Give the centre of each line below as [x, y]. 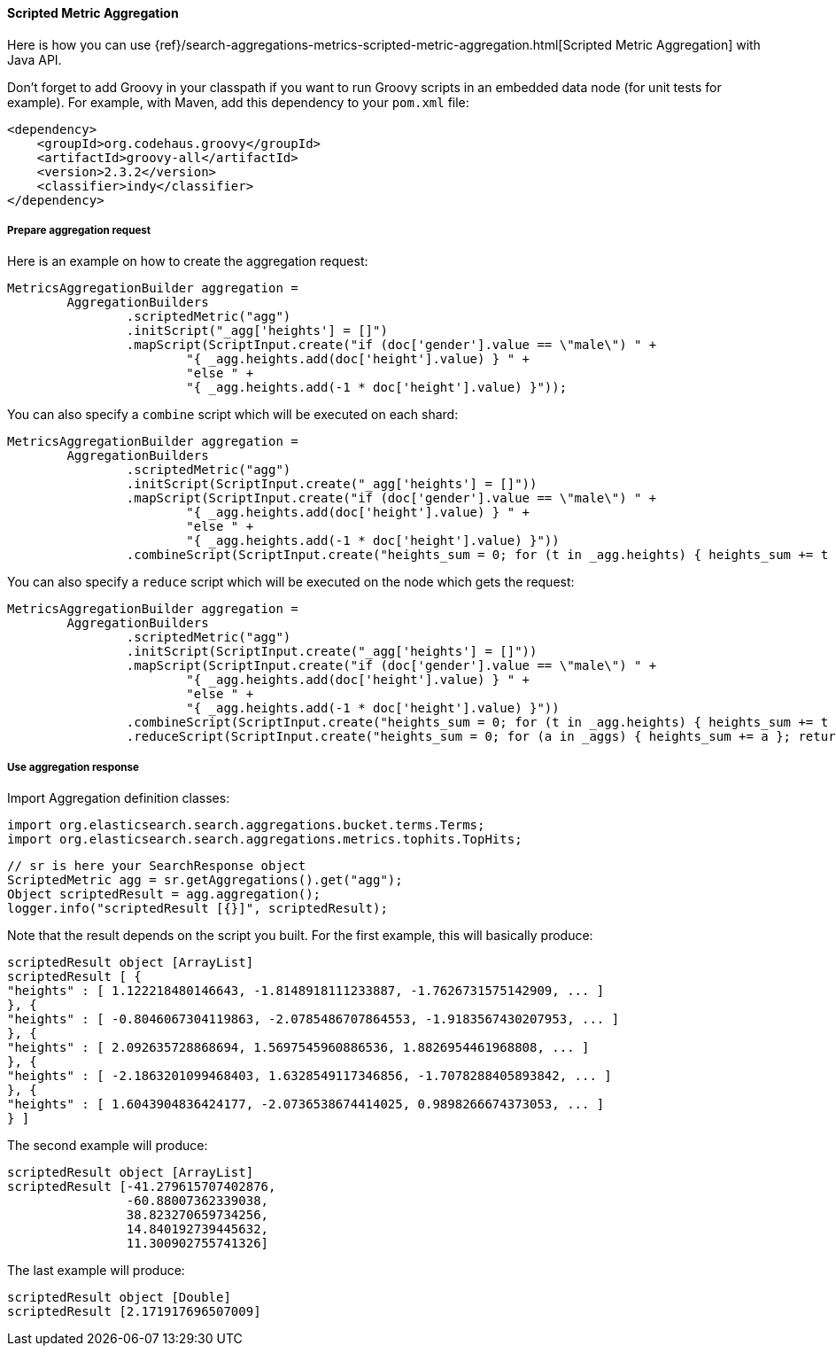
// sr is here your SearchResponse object [157, 866]
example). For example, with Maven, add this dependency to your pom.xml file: [238, 102]
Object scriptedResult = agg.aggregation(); [164, 894]
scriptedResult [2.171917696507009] [134, 1312]
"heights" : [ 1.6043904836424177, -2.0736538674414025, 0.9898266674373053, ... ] [306, 1104]
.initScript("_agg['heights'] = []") [257, 331]
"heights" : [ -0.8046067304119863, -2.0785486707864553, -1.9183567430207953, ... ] [313, 1019]
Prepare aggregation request [79, 230]
